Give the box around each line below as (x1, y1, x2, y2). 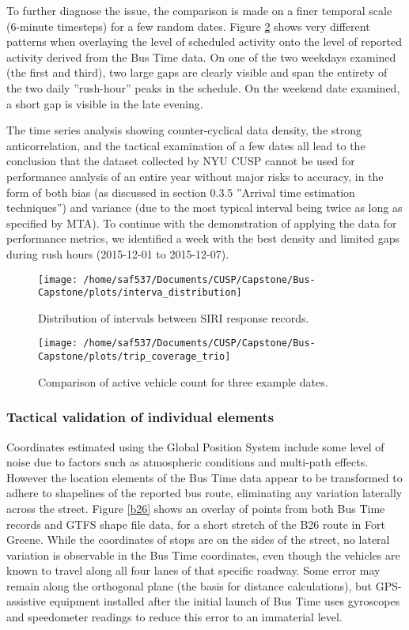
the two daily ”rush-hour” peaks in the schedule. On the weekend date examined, (6, 79, 400, 96)
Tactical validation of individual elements (6, 407, 275, 427)
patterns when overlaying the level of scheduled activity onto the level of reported (6, 33, 403, 50)
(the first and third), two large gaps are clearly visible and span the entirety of (6, 64, 388, 81)
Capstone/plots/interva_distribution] (38, 287, 242, 299)
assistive (6, 593, 46, 609)
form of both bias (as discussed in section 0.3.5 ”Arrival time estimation (6, 183, 355, 200)
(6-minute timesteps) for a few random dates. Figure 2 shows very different (6, 17, 370, 34)
